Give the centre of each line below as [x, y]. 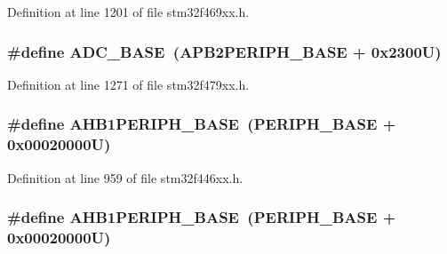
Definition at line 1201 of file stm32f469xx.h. [128, 12]
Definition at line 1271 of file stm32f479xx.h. [128, 84]
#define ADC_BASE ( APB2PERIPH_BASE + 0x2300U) [224, 51]
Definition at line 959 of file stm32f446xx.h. [125, 177]
